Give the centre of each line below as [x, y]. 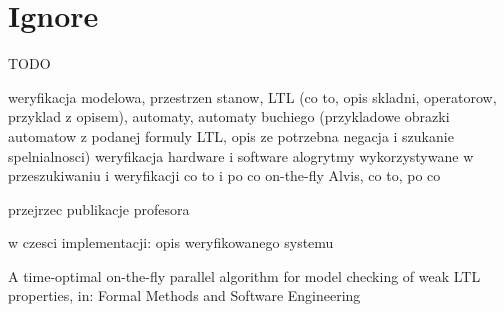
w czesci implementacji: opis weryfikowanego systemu [171, 242]
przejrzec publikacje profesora [99, 208]
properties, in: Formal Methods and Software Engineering [184, 295]
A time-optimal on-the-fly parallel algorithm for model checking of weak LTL [244, 275]
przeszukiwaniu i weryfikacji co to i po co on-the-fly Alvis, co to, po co [224, 175]
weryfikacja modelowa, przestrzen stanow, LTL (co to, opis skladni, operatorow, [252, 96]
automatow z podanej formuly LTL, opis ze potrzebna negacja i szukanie [231, 135]
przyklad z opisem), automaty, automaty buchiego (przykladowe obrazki [229, 116]
